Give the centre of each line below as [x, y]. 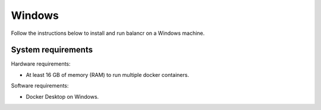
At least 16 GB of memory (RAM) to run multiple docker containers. [108, 75]
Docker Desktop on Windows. [62, 96]
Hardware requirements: [41, 64]
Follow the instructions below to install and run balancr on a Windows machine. [108, 33]
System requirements [52, 50]
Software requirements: [40, 86]
